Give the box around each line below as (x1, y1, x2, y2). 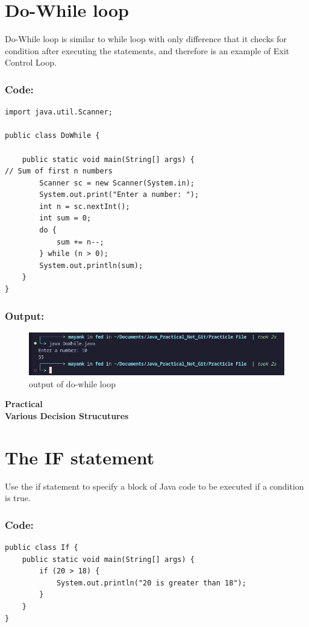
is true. (5, 491, 31, 504)
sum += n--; (56, 237, 104, 246)
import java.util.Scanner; (5, 108, 113, 117)
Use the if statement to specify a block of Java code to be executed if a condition (5, 479, 304, 492)
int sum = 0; (39, 214, 92, 223)
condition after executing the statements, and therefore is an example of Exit (5, 44, 290, 57)
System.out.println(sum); (39, 261, 143, 270)
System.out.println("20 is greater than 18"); (56, 578, 246, 587)
